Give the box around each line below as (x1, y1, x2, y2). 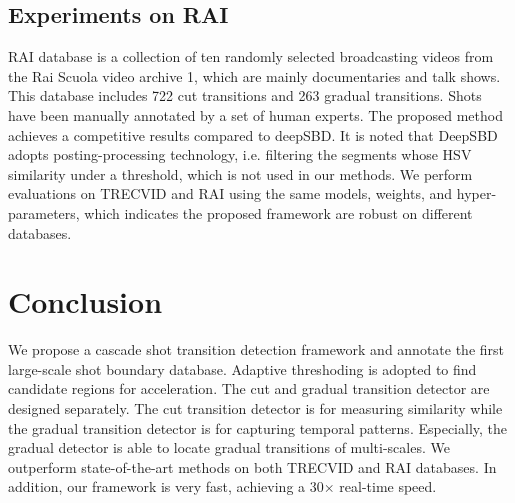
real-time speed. (339, 476, 437, 497)
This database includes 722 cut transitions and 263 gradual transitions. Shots (8, 85, 482, 106)
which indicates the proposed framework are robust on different (84, 202, 473, 223)
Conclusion (8, 281, 163, 322)
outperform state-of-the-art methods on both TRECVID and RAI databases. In (8, 456, 497, 477)
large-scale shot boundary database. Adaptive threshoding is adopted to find (8, 358, 477, 379)
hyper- (456, 183, 497, 204)
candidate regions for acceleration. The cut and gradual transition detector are (8, 378, 490, 399)
